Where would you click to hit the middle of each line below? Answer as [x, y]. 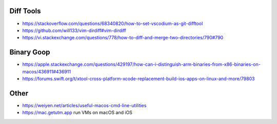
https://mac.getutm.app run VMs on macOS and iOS [77, 113]
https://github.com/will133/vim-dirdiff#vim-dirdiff [74, 30]
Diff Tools [25, 11]
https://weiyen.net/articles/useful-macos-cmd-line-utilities [84, 105]
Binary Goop [30, 52]
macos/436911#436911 [47, 71]
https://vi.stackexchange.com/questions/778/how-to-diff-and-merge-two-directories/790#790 [123, 38]
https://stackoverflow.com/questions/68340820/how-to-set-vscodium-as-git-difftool [113, 23]
